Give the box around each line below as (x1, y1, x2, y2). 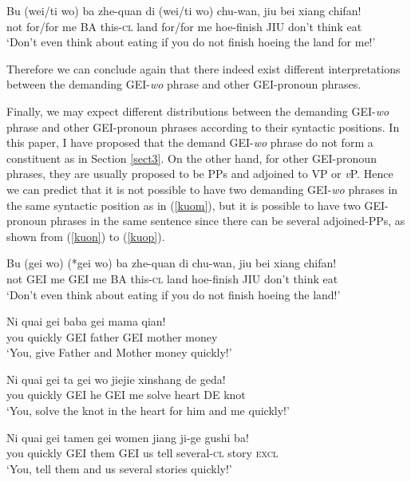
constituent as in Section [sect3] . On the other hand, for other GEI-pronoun (6, 149, 377, 166)
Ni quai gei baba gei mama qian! (6, 313, 166, 330)
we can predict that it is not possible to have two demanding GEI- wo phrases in (6, 180, 398, 197)
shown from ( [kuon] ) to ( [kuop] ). (6, 227, 165, 244)
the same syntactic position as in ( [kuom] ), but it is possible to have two (6, 196, 361, 213)
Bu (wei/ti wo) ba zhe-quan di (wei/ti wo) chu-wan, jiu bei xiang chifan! (6, 2, 362, 18)
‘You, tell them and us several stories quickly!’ (6, 460, 232, 476)
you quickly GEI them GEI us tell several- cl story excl (6, 444, 279, 461)
